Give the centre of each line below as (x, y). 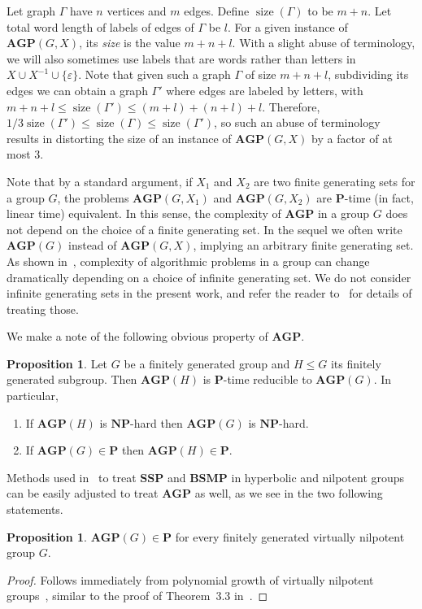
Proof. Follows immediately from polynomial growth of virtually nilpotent (190, 579)
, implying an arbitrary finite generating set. (303, 245)
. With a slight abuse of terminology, (324, 43)
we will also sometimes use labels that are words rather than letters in (181, 58)
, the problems (93, 197)
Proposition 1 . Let (57, 363)
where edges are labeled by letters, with (265, 90)
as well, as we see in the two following (289, 493)
